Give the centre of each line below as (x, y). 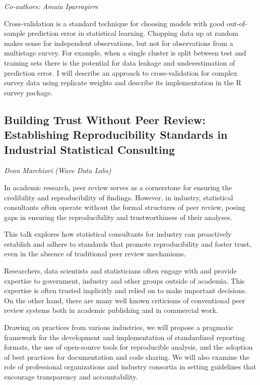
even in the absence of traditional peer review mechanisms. (95, 254)
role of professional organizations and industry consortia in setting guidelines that (130, 367)
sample (15, 33)
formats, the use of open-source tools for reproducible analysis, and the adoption (128, 347)
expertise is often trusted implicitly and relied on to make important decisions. (125, 290)
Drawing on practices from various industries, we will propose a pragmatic (119, 327)
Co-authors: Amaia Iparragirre (51, 6)
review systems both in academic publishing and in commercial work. (111, 310)
